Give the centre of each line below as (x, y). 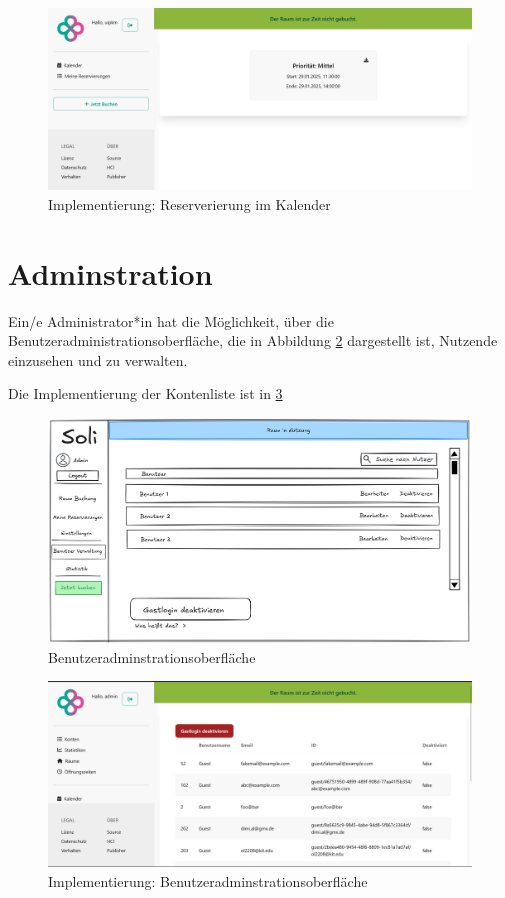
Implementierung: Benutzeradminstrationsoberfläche (208, 881)
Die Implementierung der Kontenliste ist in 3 (145, 393)
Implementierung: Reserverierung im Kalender (189, 203)
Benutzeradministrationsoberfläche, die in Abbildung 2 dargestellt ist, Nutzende (253, 340)
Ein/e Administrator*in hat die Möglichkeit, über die (171, 320)
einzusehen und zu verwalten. (98, 359)
